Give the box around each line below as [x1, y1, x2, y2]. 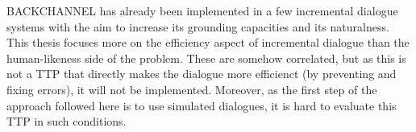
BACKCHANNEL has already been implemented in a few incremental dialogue [6, 2, 398, 19]
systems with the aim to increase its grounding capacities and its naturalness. [6, 18, 389, 35]
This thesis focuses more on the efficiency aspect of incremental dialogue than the [6, 34, 410, 51]
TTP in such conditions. [6, 113, 127, 130]
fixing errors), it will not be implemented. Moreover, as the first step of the [6, 80, 377, 97]
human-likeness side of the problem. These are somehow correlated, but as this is [6, 49, 406, 66]
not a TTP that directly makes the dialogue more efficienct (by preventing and [6, 65, 397, 82]
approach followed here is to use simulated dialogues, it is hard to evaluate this [6, 97, 397, 113]
